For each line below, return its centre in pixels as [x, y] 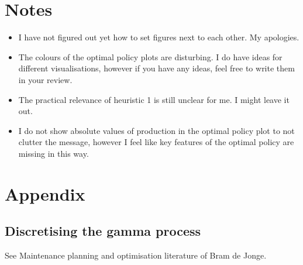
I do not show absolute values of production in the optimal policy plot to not [156, 130]
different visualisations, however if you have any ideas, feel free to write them [156, 68]
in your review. [45, 79]
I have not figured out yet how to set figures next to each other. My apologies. [159, 37]
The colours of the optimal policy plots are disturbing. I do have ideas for [150, 56]
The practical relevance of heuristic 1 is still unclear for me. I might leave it [154, 99]
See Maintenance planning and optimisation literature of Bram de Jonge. [136, 255]
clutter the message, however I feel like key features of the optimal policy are [156, 142]
